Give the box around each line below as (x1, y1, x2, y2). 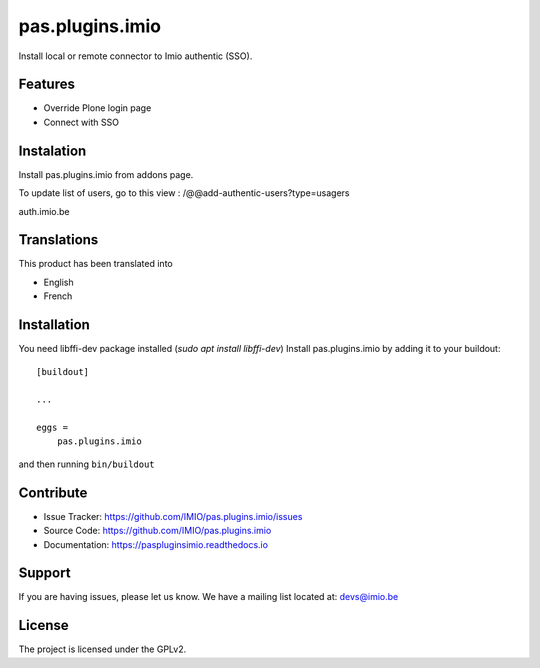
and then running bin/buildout (18, 458, 155, 470)
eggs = (36, 422, 69, 434)
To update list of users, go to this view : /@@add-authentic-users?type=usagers (18, 187, 350, 199)
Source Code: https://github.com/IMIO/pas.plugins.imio (43, 525, 272, 537)
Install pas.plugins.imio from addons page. (18, 168, 194, 180)
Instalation (18, 142, 87, 159)
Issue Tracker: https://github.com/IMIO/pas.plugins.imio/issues (43, 510, 303, 522)
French (43, 290, 73, 302)
